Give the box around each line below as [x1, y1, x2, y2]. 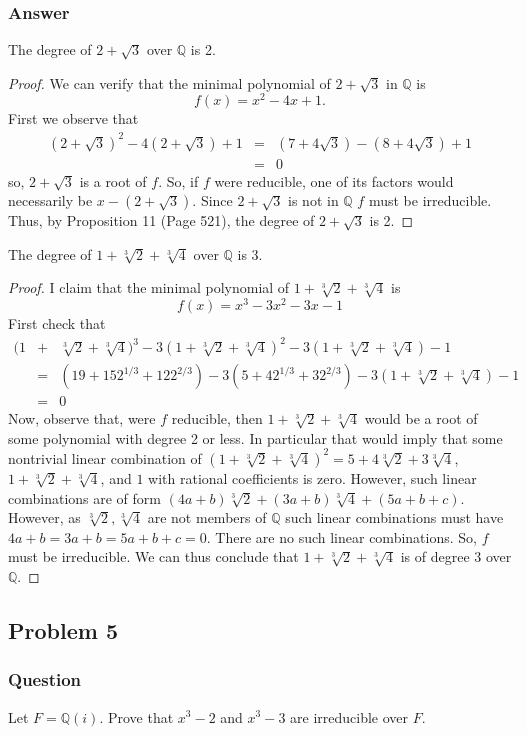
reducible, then [171, 408, 263, 429]
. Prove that [99, 706, 174, 727]
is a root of [79, 170, 147, 191]
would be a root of [364, 408, 478, 429]
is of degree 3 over [400, 546, 512, 567]
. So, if [158, 170, 199, 191]
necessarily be [8, 190, 93, 211]
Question [8, 667, 82, 692]
